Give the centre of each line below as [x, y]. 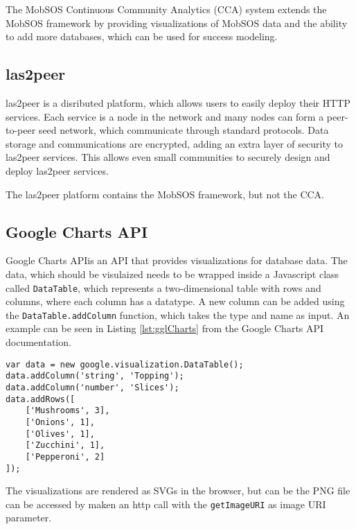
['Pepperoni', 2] [65, 457]
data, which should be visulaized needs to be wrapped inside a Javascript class [172, 274]
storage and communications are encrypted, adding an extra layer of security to [174, 143]
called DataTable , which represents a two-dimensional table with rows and [163, 287]
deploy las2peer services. [57, 170]
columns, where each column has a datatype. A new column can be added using [175, 301]
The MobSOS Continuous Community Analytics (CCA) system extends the [166, 9]
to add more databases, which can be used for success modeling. [142, 36]
